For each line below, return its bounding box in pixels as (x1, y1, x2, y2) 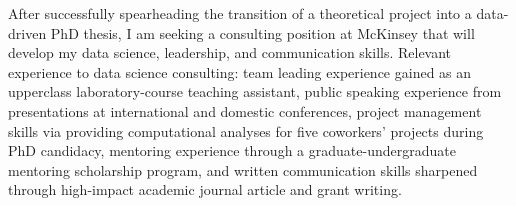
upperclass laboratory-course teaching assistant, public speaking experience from (8, 81, 502, 102)
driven (8, 22, 47, 43)
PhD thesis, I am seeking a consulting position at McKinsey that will (50, 22, 475, 43)
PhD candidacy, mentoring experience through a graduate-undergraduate (8, 140, 456, 161)
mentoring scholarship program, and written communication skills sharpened (8, 159, 478, 180)
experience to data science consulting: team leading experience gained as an (8, 61, 472, 82)
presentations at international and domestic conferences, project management (8, 100, 482, 121)
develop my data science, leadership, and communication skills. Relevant (8, 42, 452, 63)
